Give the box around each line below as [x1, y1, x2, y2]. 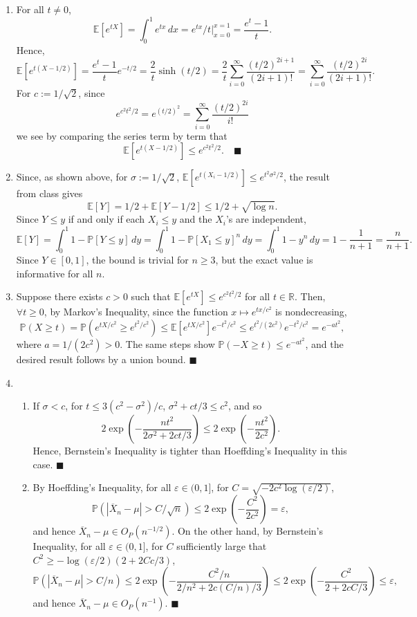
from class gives [16, 186, 83, 201]
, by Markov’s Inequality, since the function [44, 304, 228, 319]
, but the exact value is [215, 252, 313, 267]
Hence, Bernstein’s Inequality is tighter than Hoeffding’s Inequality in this [33, 443, 347, 458]
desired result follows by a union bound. [16, 352, 186, 367]
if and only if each [68, 212, 145, 226]
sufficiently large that [176, 539, 267, 553]
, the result [283, 169, 330, 184]
